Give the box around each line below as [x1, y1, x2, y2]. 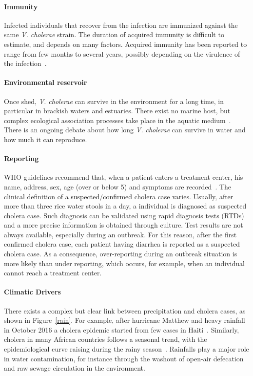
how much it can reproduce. [4, 134, 87, 144]
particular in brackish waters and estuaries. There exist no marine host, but [4, 105, 231, 116]
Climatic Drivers [4, 287, 61, 297]
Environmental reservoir [4, 77, 87, 87]
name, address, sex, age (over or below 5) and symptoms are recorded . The [4, 181, 232, 191]
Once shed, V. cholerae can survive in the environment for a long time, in [4, 96, 224, 106]
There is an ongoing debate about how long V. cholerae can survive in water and [4, 125, 246, 135]
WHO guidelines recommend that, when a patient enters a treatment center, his [4, 172, 243, 182]
